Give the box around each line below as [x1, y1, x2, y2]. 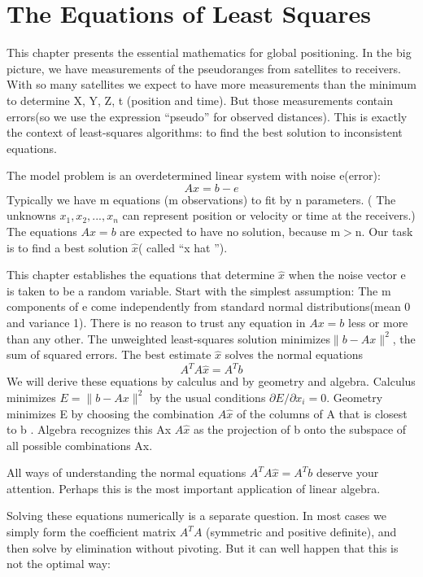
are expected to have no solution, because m [120, 223, 341, 240]
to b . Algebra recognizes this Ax [7, 421, 172, 438]
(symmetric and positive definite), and [206, 523, 397, 540]
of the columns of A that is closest [236, 404, 408, 422]
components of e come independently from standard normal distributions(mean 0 [7, 298, 411, 315]
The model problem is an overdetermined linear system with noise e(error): [7, 167, 381, 184]
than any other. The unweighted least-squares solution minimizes [7, 330, 330, 347]
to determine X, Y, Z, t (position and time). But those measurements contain [7, 91, 393, 108]
